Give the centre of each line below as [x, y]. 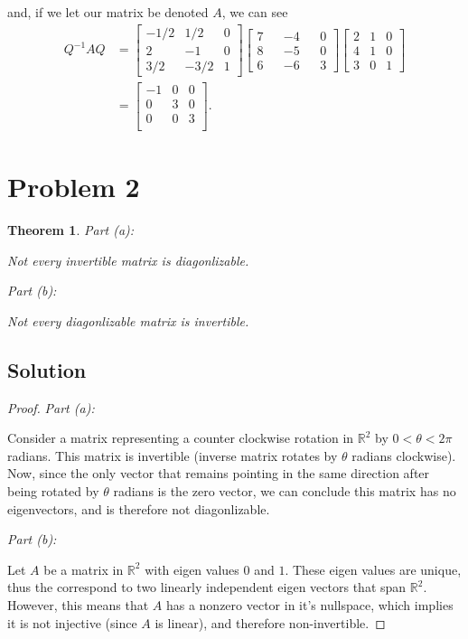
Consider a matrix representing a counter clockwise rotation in [181, 438]
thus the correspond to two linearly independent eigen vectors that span [207, 587]
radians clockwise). [404, 455]
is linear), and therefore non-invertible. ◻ [270, 622]
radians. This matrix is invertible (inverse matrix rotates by [173, 455]
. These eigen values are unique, [373, 569]
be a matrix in [84, 569]
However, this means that [78, 604]
